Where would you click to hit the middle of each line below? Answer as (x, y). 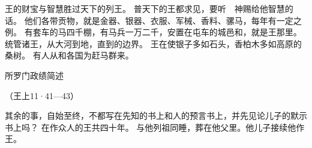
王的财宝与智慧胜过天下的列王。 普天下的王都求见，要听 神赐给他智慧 (145, 8)
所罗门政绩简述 (34, 75)
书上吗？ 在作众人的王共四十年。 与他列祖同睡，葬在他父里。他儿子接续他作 (155, 127)
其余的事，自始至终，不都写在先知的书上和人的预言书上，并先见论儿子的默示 (156, 115)
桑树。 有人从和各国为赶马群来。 (69, 55)
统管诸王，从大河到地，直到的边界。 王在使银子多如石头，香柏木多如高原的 (153, 43)
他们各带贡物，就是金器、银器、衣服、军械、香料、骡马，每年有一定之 (163, 20)
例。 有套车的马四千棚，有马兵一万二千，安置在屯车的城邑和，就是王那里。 (153, 32)
